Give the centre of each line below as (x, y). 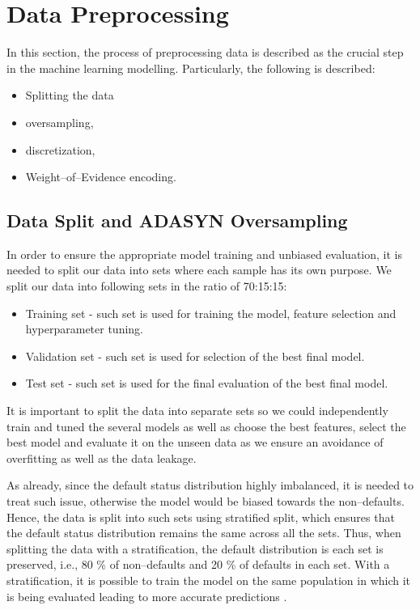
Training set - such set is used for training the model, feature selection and (211, 313)
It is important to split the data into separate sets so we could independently (197, 411)
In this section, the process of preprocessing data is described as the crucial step (205, 52)
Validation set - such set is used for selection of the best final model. (195, 356)
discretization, (60, 149)
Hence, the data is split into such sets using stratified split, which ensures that (201, 517)
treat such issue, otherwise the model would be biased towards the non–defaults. (206, 501)
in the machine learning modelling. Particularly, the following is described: (191, 68)
